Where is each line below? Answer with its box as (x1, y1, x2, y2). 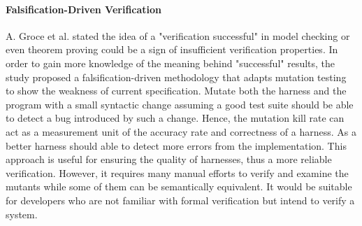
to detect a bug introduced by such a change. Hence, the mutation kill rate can (6, 111, 345, 125)
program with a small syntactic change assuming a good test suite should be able (6, 97, 354, 111)
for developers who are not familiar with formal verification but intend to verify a (6, 192, 355, 207)
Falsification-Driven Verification (6, 1, 162, 16)
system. (6, 206, 38, 221)
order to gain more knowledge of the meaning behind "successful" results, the (6, 55, 335, 70)
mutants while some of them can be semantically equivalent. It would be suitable (6, 179, 352, 194)
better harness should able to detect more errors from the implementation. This (6, 138, 347, 153)
